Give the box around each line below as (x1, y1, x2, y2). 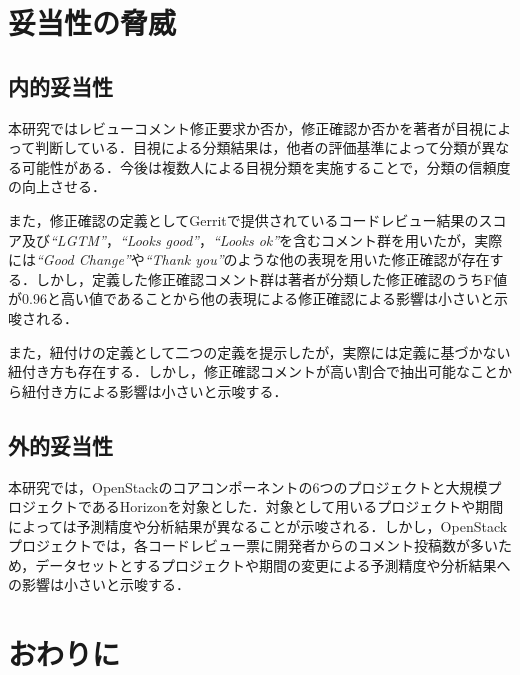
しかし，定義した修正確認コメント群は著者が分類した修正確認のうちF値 (35, 268, 508, 289)
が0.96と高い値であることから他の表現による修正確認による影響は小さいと (8, 288, 494, 309)
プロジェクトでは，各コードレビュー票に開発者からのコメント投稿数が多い (8, 535, 498, 556)
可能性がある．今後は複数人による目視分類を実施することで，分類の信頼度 (21, 156, 511, 177)
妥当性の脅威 (8, 2, 177, 43)
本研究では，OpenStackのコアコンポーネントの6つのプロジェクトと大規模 (8, 476, 488, 497)
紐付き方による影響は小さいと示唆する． (21, 380, 288, 401)
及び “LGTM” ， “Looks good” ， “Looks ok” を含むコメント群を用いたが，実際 (21, 229, 503, 250)
